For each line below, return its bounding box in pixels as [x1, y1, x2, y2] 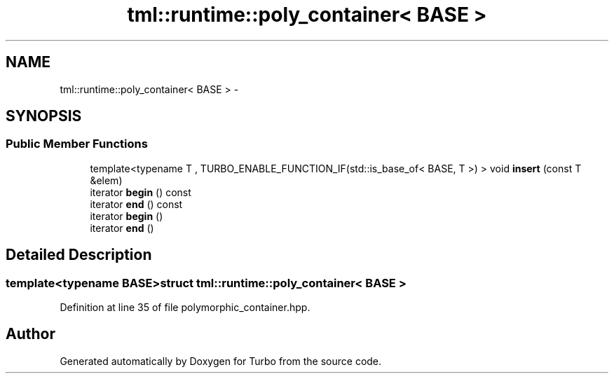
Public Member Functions [6, 137, 148, 151]
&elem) [90, 174, 123, 186]
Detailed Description [6, 246, 152, 264]
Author [6, 325, 55, 343]
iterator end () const [90, 198, 183, 210]
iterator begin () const [90, 186, 191, 198]
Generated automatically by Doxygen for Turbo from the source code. [60, 354, 382, 367]
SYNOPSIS [6, 107, 82, 125]
